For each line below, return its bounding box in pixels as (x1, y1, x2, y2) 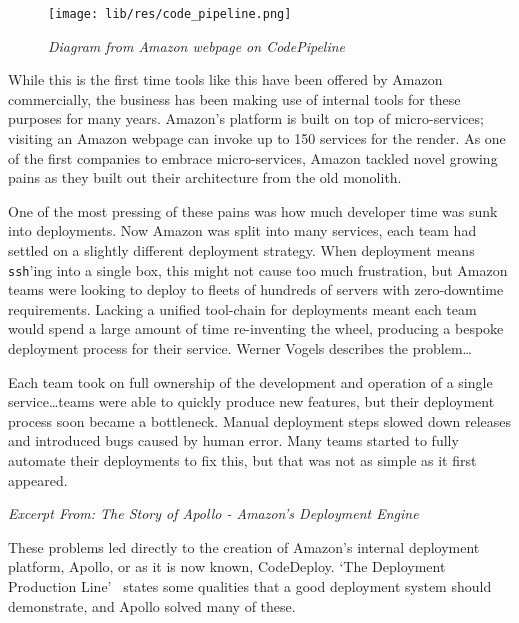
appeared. (8, 469, 68, 490)
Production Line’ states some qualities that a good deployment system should (8, 575, 492, 596)
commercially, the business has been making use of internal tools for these (8, 88, 461, 109)
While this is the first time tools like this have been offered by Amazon (8, 69, 443, 90)
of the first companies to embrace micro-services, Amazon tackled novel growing (8, 147, 498, 168)
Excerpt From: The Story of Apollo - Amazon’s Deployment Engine (8, 503, 419, 524)
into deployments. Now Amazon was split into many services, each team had (8, 220, 477, 241)
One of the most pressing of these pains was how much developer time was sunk (8, 200, 498, 221)
